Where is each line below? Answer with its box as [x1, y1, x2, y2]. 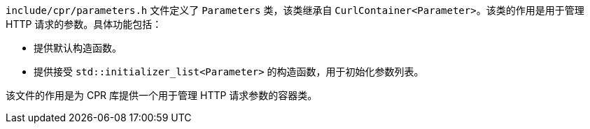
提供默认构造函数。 [34, 42, 122, 54]
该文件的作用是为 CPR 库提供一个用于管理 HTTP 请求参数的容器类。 [6, 89, 318, 101]
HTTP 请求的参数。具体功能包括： [6, 18, 162, 30]
